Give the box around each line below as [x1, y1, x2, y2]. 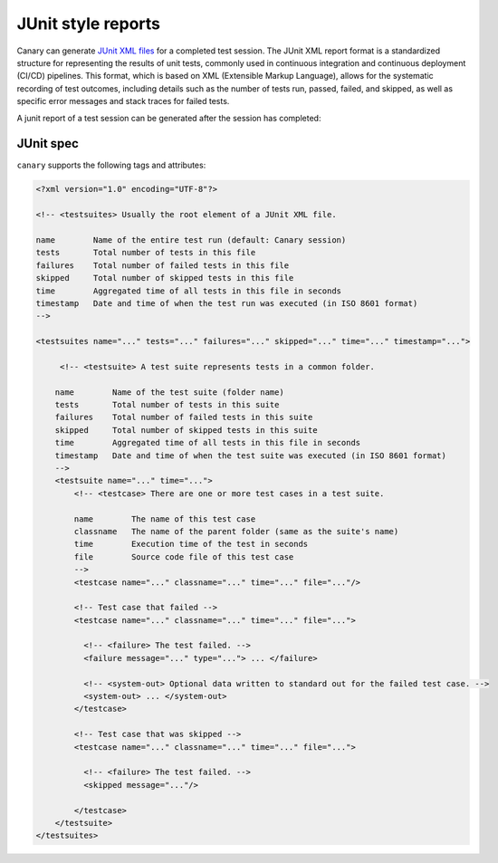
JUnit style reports [16, 14, 161, 34]
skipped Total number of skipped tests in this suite [54, 425, 318, 435]
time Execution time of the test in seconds [73, 539, 309, 550]
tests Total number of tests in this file [35, 247, 256, 258]
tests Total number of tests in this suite [54, 399, 280, 410]
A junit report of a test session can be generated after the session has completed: [16, 112, 321, 123]
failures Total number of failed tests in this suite [54, 412, 313, 423]
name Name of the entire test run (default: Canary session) [35, 235, 347, 245]
